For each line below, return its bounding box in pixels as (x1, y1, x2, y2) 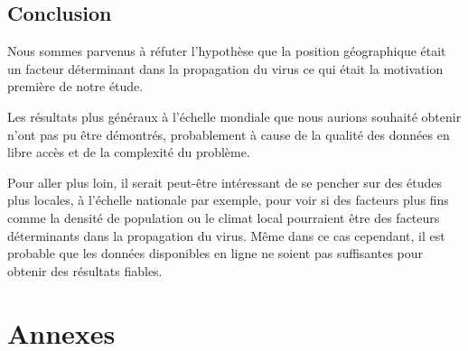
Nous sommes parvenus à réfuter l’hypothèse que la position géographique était (7, 42, 446, 60)
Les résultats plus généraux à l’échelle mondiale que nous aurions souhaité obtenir (7, 106, 462, 125)
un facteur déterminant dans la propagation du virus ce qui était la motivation (7, 59, 444, 78)
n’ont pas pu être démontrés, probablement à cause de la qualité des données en (7, 125, 450, 143)
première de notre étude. (7, 77, 144, 96)
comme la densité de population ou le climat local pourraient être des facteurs (7, 208, 440, 226)
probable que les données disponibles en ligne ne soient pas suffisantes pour (7, 244, 424, 263)
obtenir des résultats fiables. (7, 261, 163, 280)
